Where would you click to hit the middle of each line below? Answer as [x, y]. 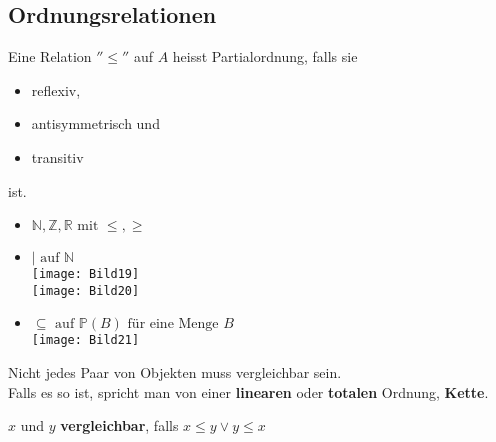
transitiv [57, 156]
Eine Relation [50, 56]
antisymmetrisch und [95, 123]
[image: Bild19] [85, 274]
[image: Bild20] [85, 290]
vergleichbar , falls [119, 425]
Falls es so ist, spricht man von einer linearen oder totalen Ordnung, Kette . [248, 391]
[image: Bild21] [85, 340]
